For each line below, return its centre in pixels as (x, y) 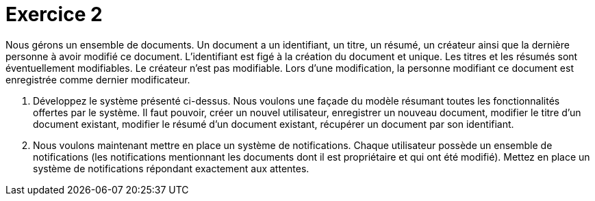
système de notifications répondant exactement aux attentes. (171, 168)
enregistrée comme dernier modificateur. (98, 79)
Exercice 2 (54, 14)
